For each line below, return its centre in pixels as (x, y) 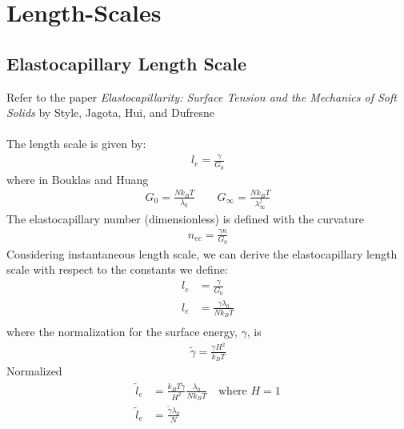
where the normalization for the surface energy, (122, 332)
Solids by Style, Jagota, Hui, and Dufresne (110, 112)
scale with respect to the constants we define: (117, 269)
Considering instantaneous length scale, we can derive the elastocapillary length (202, 253)
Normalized (34, 370)
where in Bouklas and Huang (78, 179)
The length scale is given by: (76, 144)
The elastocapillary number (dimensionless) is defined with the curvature (185, 218)
